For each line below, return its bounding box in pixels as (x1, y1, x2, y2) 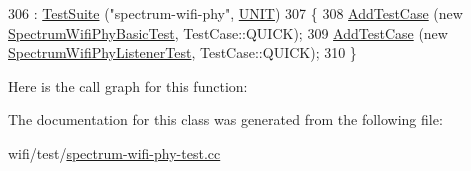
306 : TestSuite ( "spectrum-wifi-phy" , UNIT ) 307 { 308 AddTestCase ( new (8, 3, 463, 23)
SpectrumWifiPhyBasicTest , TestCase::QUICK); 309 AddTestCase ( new (8, 22, 448, 43)
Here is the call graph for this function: (8, 75, 248, 96)
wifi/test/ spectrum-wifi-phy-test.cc (8, 142, 221, 163)
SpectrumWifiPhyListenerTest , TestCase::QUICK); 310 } (8, 42, 357, 63)
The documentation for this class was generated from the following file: (8, 109, 443, 130)
